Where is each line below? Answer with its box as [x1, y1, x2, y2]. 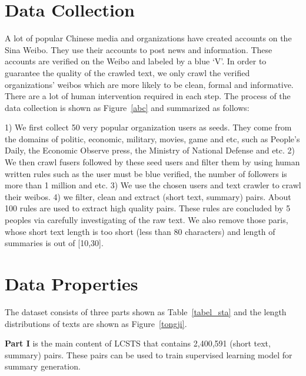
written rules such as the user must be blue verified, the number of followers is [5, 167, 287, 179]
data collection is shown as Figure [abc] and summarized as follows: [5, 101, 250, 113]
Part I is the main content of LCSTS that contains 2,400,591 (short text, [5, 337, 271, 349]
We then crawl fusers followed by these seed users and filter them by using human [5, 156, 300, 168]
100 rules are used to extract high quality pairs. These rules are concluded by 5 [5, 202, 291, 214]
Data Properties [5, 272, 138, 295]
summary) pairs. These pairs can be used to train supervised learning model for [5, 348, 292, 361]
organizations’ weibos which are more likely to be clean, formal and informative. [5, 78, 294, 90]
